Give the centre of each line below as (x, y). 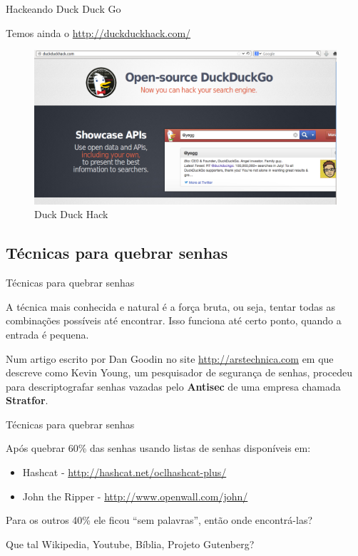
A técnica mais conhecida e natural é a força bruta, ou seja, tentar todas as (171, 306)
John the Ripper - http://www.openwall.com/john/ (135, 496)
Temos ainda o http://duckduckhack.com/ (98, 32)
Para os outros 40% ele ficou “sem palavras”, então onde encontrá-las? (159, 520)
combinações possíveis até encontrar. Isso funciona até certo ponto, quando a (174, 320)
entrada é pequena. (47, 334)
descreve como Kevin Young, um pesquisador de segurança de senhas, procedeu (179, 372)
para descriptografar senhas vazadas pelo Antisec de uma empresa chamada (173, 386)
